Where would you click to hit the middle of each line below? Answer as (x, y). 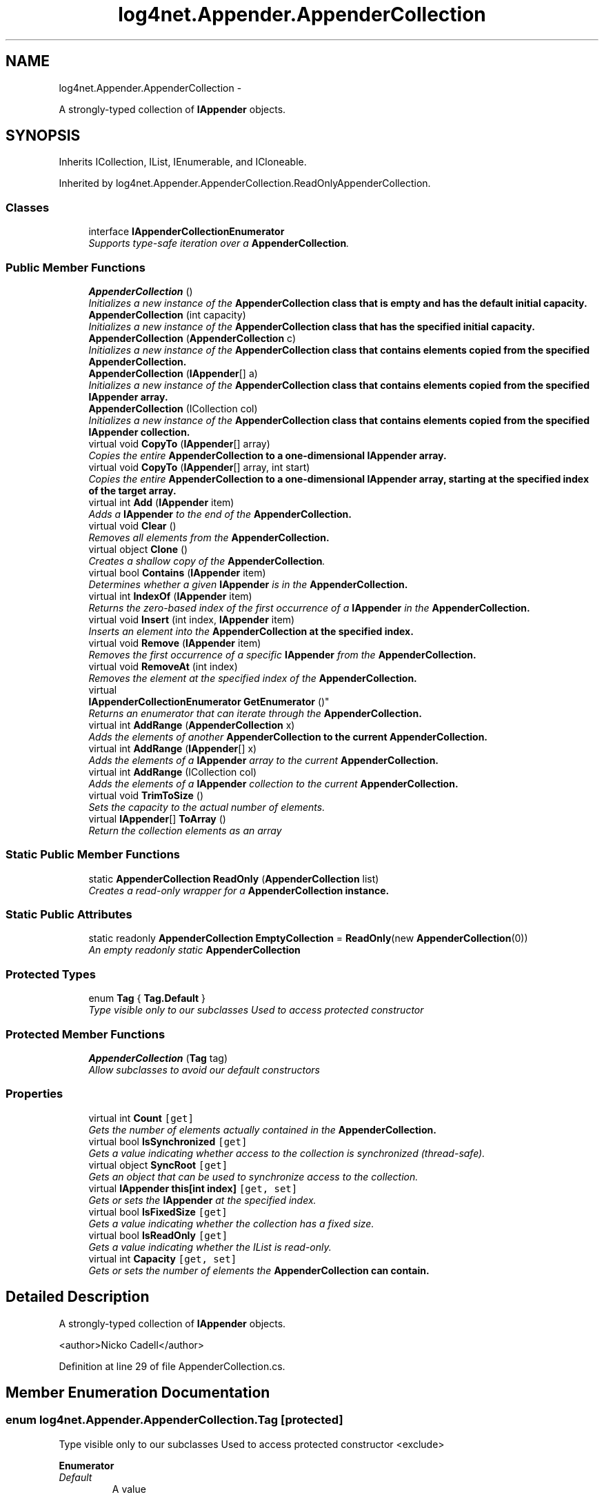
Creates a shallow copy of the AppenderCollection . (207, 561)
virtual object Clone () (138, 549)
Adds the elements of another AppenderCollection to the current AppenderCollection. (288, 736)
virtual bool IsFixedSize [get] (158, 1211)
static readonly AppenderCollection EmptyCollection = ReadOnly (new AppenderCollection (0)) (308, 938)
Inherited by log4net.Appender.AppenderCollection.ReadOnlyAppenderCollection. (245, 183)
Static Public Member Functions (93, 855)
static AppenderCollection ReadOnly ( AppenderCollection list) (234, 878)
